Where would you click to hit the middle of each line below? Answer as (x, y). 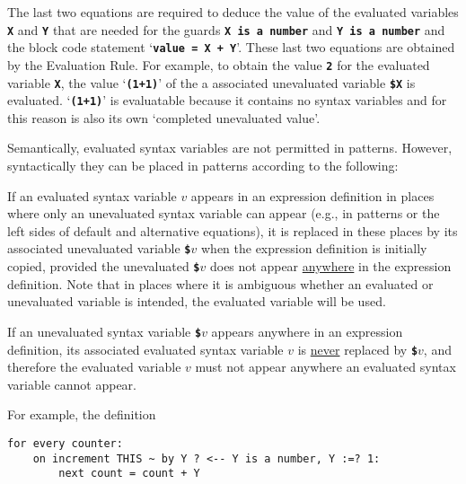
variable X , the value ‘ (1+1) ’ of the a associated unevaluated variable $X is (211, 82)
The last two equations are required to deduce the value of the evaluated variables (233, 12)
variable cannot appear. (72, 384)
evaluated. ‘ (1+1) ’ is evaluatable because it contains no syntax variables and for (227, 100)
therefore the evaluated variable (94, 367)
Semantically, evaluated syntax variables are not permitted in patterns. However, (230, 148)
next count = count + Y (129, 474)
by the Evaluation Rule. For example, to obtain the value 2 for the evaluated (219, 64)
